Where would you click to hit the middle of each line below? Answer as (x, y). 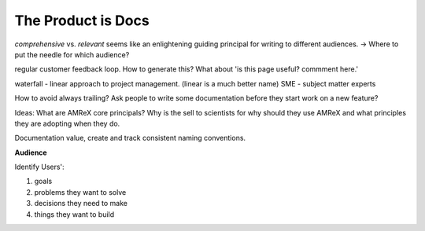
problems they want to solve (80, 192)
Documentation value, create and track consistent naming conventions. (130, 138)
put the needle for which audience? (72, 54)
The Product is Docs (82, 20)
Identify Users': (39, 167)
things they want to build (74, 214)
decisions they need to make (81, 203)
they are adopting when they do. (67, 123)
